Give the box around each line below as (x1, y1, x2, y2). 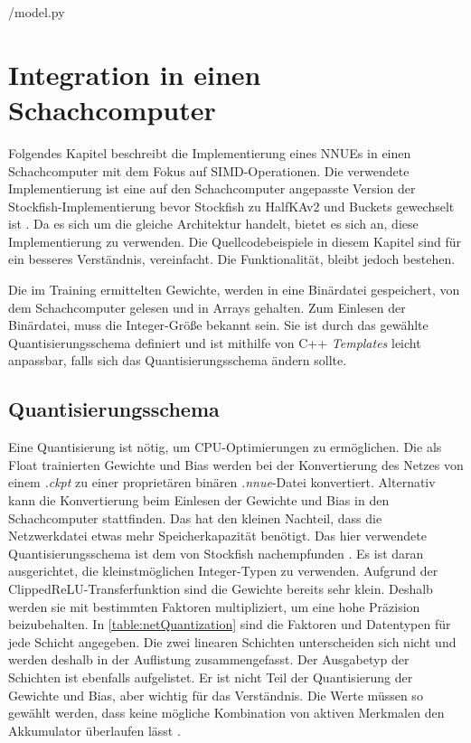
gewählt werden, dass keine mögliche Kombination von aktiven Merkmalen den (8, 703, 445, 722)
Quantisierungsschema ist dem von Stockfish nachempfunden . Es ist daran (8, 543, 424, 562)
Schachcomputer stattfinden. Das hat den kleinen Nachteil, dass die (8, 508, 382, 527)
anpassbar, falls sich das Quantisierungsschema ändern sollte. (8, 351, 347, 370)
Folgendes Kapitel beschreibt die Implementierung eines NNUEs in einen (8, 143, 411, 162)
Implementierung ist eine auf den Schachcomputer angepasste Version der (8, 179, 416, 198)
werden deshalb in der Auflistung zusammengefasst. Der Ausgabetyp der (8, 650, 410, 669)
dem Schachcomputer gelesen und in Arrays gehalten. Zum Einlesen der (8, 297, 406, 316)
